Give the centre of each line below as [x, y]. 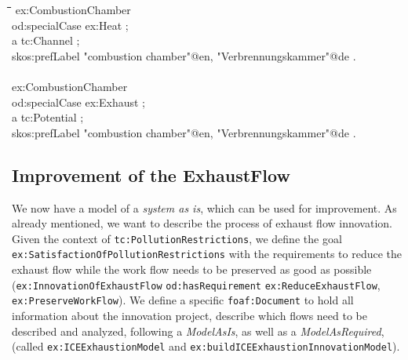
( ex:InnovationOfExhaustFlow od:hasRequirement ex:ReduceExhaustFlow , [196, 284]
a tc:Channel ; [46, 40]
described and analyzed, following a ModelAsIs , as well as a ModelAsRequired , [198, 331]
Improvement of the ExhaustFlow [151, 175]
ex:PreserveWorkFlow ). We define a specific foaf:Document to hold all [183, 300]
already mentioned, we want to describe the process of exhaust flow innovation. [202, 223]
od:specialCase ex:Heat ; [70, 25]
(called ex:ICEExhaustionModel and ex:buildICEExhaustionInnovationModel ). [206, 346]
